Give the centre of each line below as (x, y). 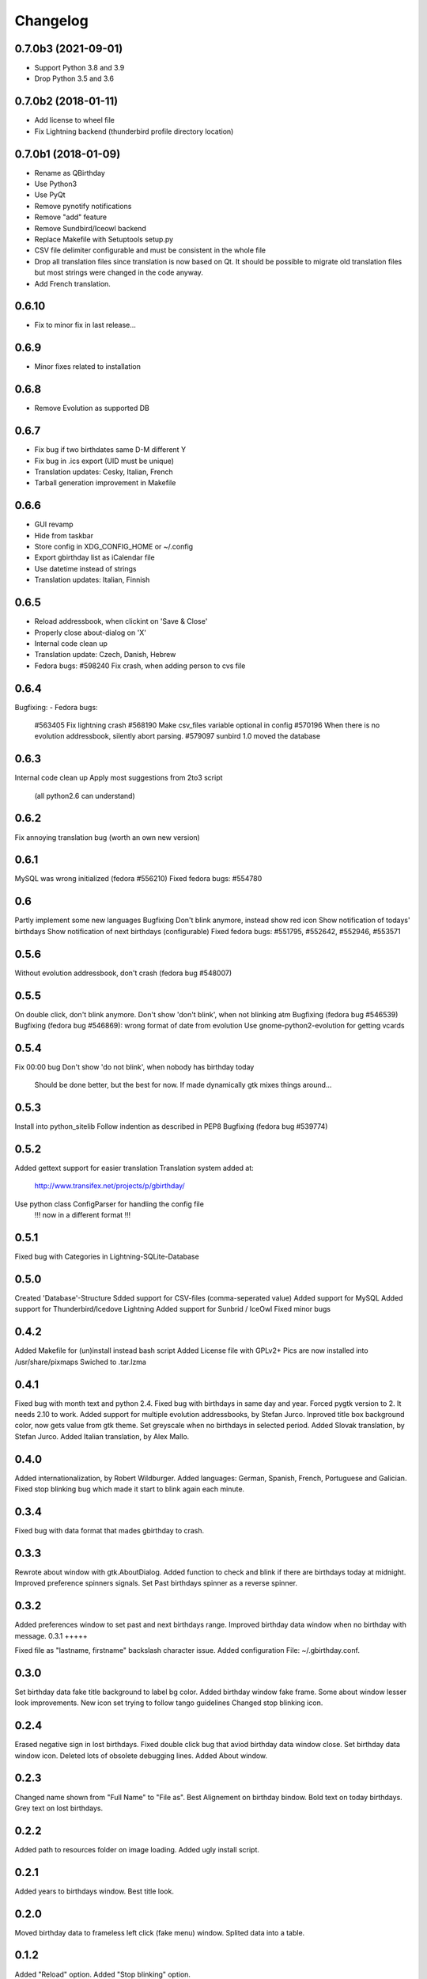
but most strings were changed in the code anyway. (119, 272)
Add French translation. (72, 283)
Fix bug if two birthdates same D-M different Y (110, 450)
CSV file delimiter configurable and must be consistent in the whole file (150, 250)
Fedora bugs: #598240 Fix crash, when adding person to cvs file (140, 666)
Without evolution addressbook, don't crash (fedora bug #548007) (123, 973)
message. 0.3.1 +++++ (51, 1635)
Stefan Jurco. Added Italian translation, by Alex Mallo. (102, 1436)
